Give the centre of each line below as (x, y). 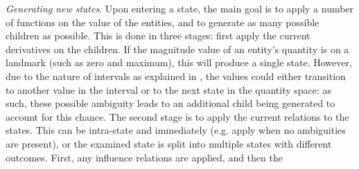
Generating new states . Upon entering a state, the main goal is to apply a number (180, 8)
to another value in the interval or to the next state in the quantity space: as (169, 89)
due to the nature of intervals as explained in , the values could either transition (176, 76)
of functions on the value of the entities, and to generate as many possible (163, 22)
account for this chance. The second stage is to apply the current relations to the (177, 116)
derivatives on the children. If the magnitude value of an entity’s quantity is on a (177, 49)
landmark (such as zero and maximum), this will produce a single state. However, (179, 62)
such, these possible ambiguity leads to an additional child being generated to (170, 103)
